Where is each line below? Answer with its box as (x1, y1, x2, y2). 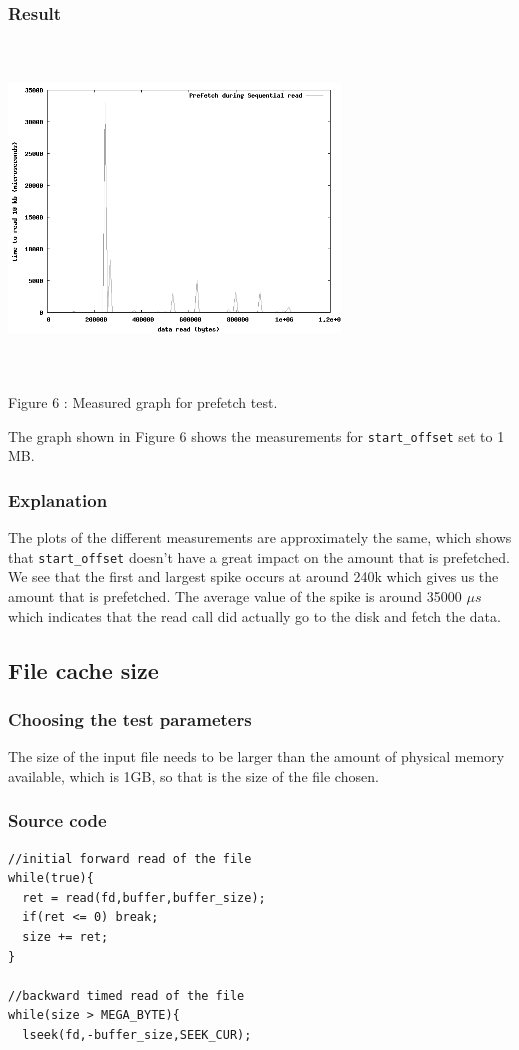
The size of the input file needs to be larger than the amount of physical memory (8, 746, 505, 767)
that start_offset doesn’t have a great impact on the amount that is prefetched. (8, 546, 510, 567)
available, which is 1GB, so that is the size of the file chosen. (8, 765, 379, 786)
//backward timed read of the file (8, 988, 245, 1003)
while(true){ (8, 871, 94, 886)
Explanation (8, 487, 108, 512)
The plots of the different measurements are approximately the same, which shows (8, 527, 512, 548)
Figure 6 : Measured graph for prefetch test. (8, 392, 278, 413)
